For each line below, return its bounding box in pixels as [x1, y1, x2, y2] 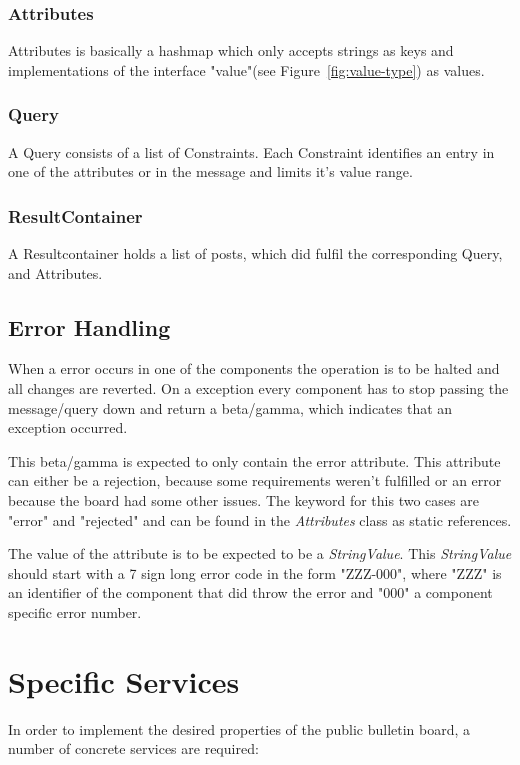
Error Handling [8, 311, 171, 342]
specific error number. [8, 601, 142, 622]
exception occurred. [8, 417, 128, 438]
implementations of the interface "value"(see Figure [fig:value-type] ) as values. [8, 59, 485, 80]
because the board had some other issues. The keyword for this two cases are [8, 489, 479, 510]
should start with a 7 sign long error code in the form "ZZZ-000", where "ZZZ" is [8, 562, 502, 583]
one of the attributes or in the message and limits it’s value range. [8, 161, 413, 182]
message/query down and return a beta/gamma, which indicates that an [8, 397, 453, 418]
